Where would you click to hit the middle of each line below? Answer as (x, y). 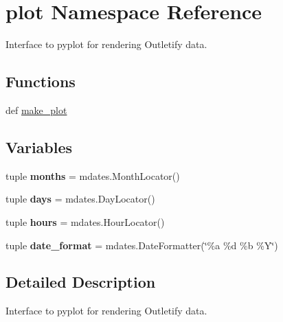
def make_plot (36, 110)
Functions (41, 81)
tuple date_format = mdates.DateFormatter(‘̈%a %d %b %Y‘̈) (142, 245)
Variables (39, 147)
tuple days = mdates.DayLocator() (80, 199)
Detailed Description (81, 282)
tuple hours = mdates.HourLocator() (85, 221)
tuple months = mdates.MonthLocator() (93, 175)
